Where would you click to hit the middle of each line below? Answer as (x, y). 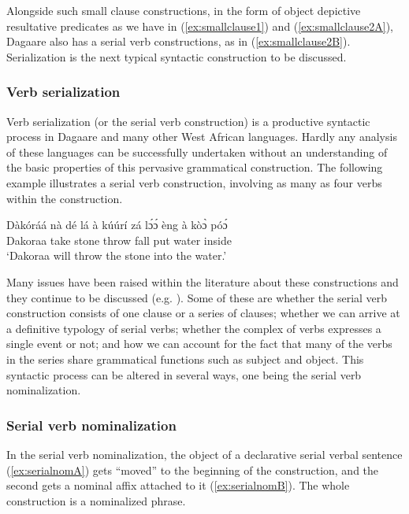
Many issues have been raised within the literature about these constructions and (203, 281)
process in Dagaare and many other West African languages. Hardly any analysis (202, 137)
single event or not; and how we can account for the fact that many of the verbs (199, 344)
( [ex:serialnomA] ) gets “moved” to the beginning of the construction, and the (193, 470)
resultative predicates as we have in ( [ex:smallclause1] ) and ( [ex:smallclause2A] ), (200, 26)
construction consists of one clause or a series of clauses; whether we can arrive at (203, 313)
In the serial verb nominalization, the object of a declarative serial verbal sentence (204, 454)
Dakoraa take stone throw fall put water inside (119, 240)
